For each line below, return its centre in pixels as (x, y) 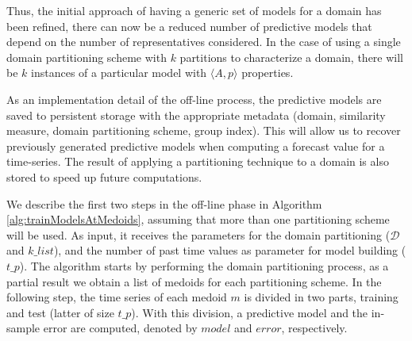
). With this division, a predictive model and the (250, 312)
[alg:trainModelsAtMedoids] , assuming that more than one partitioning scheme (198, 219)
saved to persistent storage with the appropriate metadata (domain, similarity (196, 115)
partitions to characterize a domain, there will (291, 57)
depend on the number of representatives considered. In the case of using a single (204, 42)
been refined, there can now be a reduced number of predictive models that (189, 26)
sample (23, 328)
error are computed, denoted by (120, 328)
